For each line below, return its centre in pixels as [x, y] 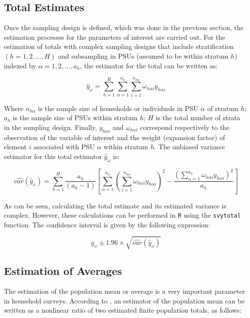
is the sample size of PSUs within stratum [75, 118]
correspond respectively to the [185, 127]
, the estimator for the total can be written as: [149, 65]
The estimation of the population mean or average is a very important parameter [125, 291]
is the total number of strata [198, 118]
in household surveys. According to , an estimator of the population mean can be [124, 300]
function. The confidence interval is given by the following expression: [107, 224]
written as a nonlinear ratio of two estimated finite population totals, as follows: [123, 310]
